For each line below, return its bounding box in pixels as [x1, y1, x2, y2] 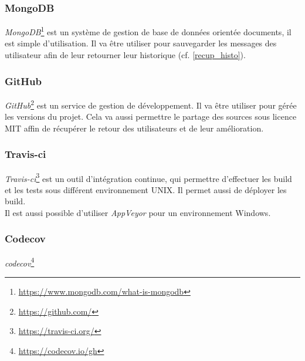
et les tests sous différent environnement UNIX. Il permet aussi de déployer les [5, 183, 287, 195]
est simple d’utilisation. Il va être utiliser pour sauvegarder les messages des [5, 37, 277, 49]
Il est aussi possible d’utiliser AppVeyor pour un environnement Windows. [5, 206, 271, 218]
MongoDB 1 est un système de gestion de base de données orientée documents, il [5, 24, 292, 38]
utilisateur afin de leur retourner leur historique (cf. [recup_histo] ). [5, 49, 246, 61]
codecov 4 [5, 255, 35, 269]
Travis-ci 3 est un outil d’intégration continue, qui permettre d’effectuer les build [5, 170, 292, 184]
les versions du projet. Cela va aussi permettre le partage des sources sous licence [5, 110, 297, 123]
